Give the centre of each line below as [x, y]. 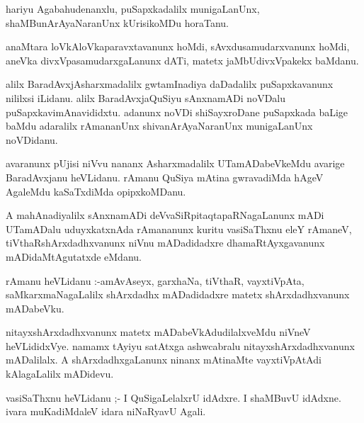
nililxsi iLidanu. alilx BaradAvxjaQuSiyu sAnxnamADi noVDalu [146, 97]
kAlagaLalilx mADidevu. [60, 374]
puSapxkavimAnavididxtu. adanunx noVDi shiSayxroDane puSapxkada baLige [177, 112]
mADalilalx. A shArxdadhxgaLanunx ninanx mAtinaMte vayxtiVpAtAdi [164, 360]
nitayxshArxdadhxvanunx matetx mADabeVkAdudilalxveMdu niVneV [158, 332]
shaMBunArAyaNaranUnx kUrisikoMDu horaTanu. [117, 22]
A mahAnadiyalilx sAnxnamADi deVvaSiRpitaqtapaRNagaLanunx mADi [165, 215]
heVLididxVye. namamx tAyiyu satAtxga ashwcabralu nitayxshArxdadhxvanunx [180, 345]
